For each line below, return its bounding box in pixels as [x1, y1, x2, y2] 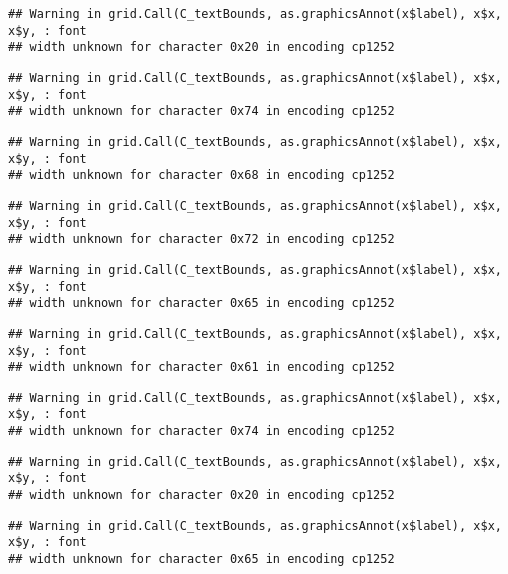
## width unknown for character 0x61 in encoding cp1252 [8, 360, 395, 375]
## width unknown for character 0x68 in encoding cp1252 [8, 168, 395, 183]
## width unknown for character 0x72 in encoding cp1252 [8, 232, 395, 247]
